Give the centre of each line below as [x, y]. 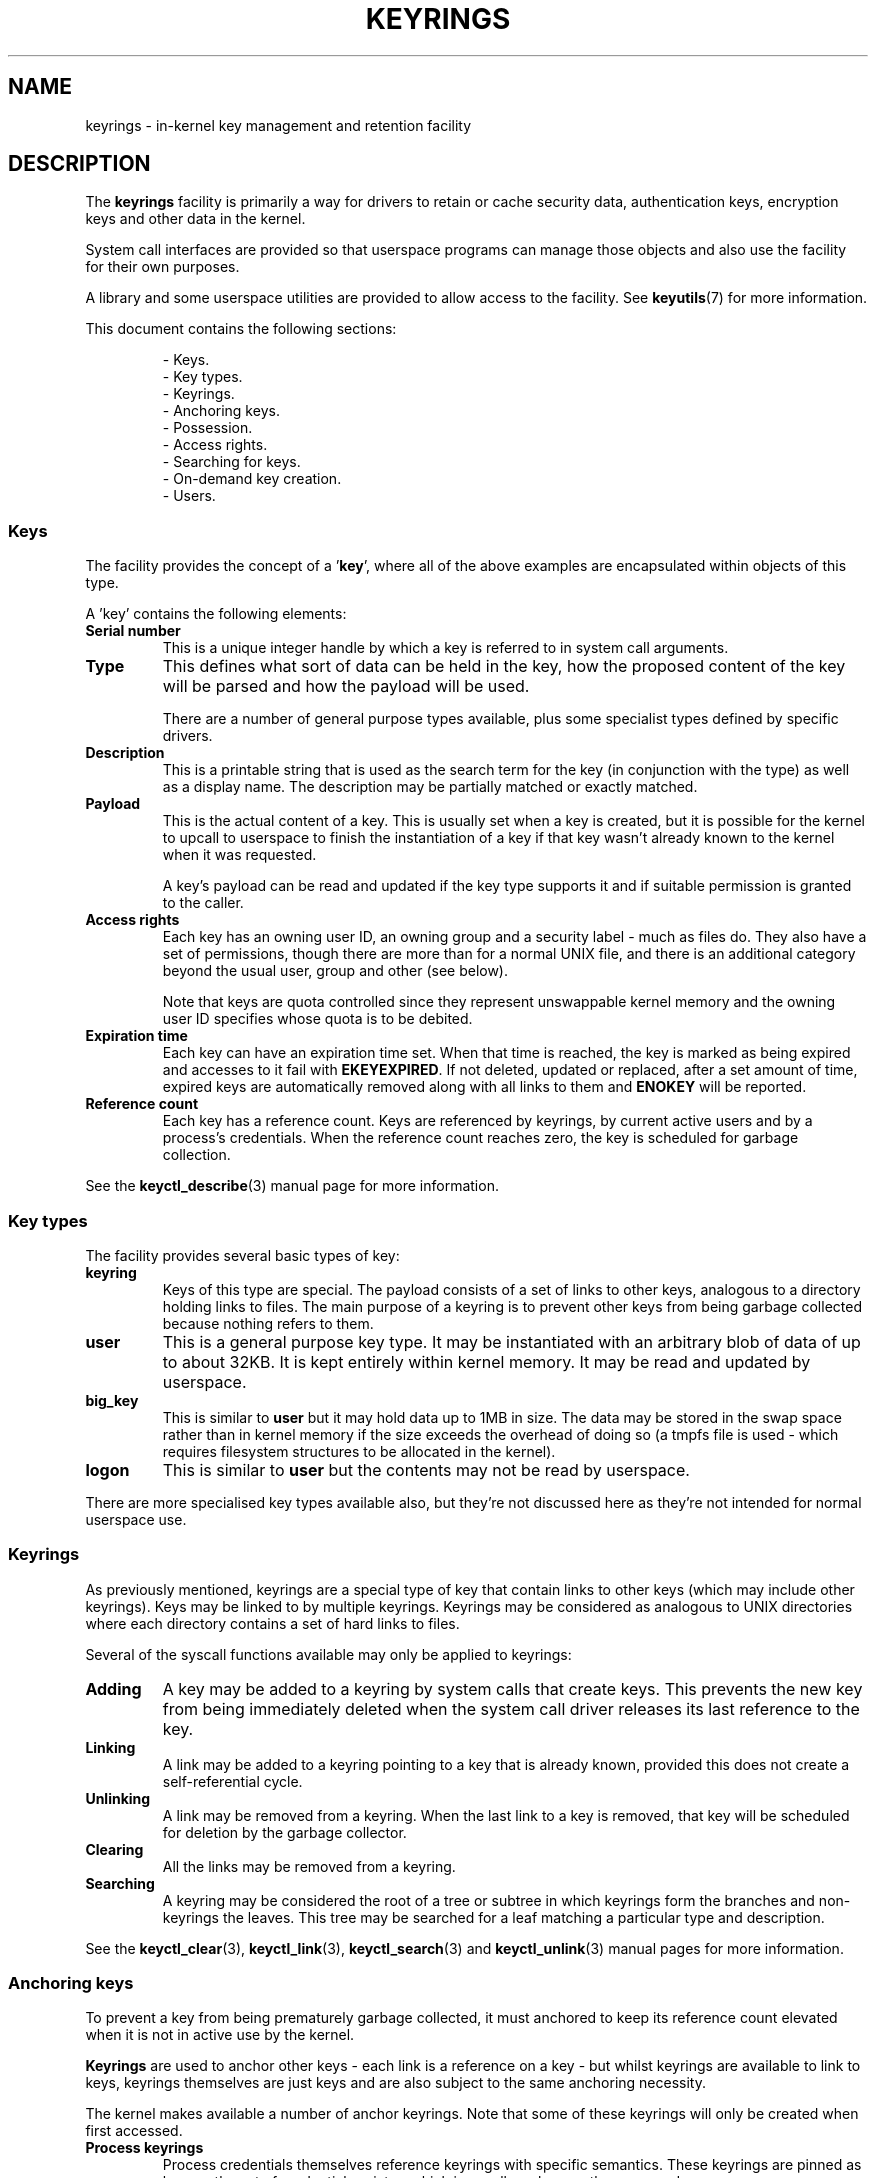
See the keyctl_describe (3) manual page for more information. [292, 1186]
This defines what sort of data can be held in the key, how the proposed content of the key [504, 666]
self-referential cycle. [232, 1781]
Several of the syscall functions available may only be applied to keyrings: [328, 1654]
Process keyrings [144, 2148]
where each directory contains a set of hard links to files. [272, 1623]
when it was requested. [239, 855]
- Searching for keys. [231, 462]
